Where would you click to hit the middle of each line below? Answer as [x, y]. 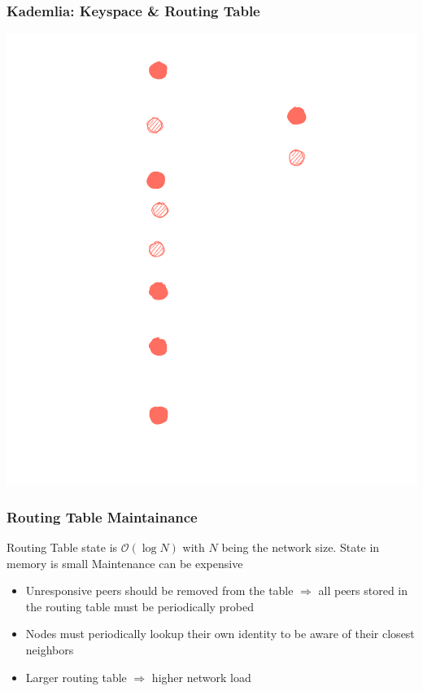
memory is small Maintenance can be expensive [125, 563]
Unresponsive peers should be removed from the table [159, 590]
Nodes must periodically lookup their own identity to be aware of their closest [220, 634]
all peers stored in [363, 590]
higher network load [201, 677]
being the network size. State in [301, 547]
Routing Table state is [62, 547]
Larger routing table [76, 677]
